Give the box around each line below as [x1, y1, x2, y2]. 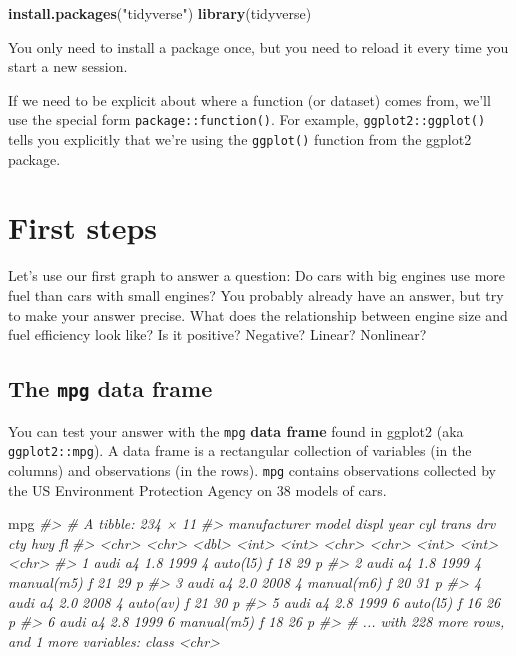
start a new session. [8, 56, 128, 77]
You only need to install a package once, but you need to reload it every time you [8, 36, 509, 57]
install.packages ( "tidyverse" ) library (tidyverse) [8, 3, 312, 23]
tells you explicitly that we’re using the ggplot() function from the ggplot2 [8, 129, 472, 150]
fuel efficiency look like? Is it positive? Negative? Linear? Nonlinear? [8, 324, 427, 345]
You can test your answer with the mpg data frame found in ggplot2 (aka [8, 420, 464, 441]
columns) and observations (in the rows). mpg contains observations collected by [8, 459, 497, 480]
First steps [8, 207, 158, 248]
